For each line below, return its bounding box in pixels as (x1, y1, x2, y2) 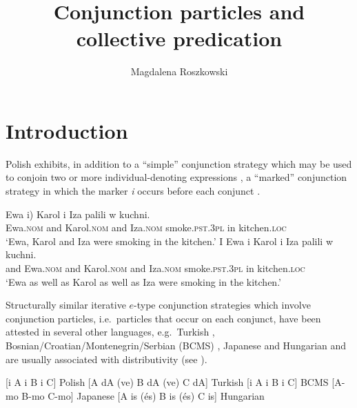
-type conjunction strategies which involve (134, 298, 311, 312)
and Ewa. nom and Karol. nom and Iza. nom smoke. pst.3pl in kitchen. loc (6, 261, 305, 275)
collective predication (76, 24, 283, 52)
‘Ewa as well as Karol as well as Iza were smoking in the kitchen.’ (6, 274, 281, 289)
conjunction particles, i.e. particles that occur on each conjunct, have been (6, 311, 321, 325)
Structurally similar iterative (6, 298, 126, 312)
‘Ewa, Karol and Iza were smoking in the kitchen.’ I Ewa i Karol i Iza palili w (6, 233, 334, 248)
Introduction (6, 116, 128, 144)
